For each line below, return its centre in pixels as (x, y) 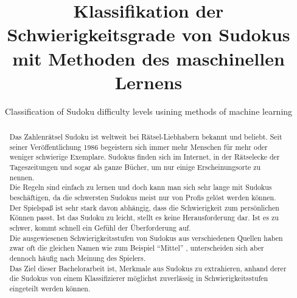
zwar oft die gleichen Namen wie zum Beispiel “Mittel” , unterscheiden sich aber (137, 248)
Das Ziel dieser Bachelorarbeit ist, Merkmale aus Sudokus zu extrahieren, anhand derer (148, 268)
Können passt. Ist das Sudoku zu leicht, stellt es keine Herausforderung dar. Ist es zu (144, 218)
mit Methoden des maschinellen (148, 58)
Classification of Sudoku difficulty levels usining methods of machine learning (148, 111)
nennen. (22, 177)
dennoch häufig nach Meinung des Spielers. (77, 258)
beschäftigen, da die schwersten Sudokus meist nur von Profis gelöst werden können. (143, 198)
